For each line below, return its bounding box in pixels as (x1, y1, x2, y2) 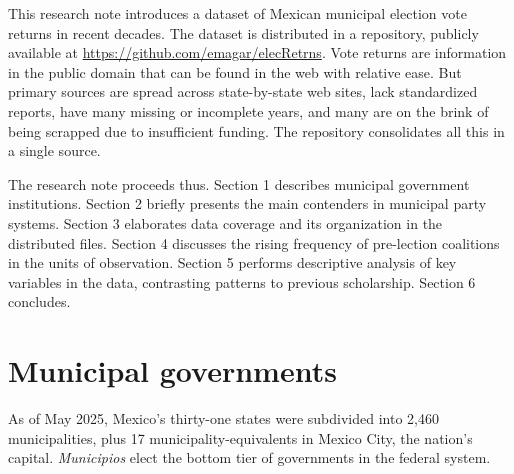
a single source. (8, 140, 101, 161)
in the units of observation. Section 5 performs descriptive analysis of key (8, 252, 457, 273)
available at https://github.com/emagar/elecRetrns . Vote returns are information (8, 42, 507, 63)
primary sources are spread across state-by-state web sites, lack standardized (8, 81, 478, 102)
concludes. (8, 291, 71, 312)
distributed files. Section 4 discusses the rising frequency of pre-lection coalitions (8, 232, 500, 253)
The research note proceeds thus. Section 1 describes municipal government (8, 173, 470, 194)
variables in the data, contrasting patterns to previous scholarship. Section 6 (8, 271, 476, 292)
